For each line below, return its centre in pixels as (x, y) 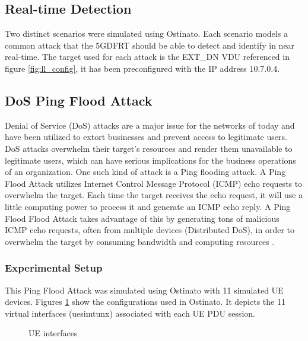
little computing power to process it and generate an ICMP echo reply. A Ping (148, 206)
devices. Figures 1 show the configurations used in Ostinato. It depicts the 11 (145, 302)
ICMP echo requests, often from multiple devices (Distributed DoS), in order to (150, 230)
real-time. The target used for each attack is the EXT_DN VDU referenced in (147, 57)
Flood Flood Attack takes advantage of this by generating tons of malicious (142, 218)
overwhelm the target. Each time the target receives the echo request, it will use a (154, 195)
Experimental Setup (54, 268)
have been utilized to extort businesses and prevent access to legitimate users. (146, 137)
